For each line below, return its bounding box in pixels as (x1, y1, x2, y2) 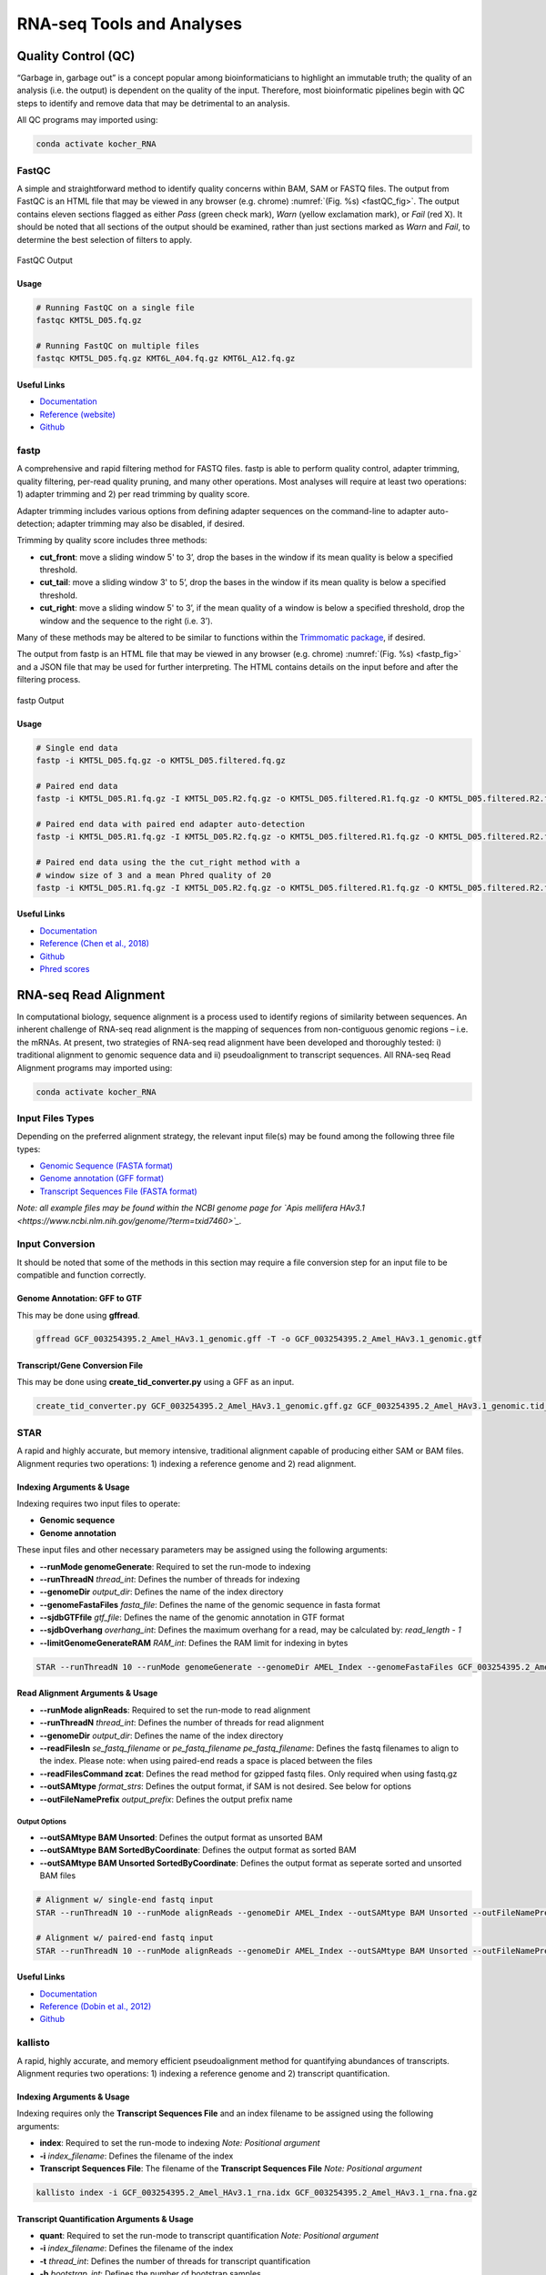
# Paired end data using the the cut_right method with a (35, 857, 300, 868)
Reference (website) (39, 409, 116, 420)
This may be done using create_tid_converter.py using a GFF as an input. (16, 1377, 295, 1388)
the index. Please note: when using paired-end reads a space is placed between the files (39, 1755, 373, 1766)
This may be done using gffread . (16, 1309, 140, 1320)
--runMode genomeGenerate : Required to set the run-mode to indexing (39, 1561, 311, 1572)
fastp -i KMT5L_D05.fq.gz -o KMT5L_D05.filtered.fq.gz (35, 755, 286, 765)
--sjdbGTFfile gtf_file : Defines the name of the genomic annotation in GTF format (39, 1612, 345, 1623)
